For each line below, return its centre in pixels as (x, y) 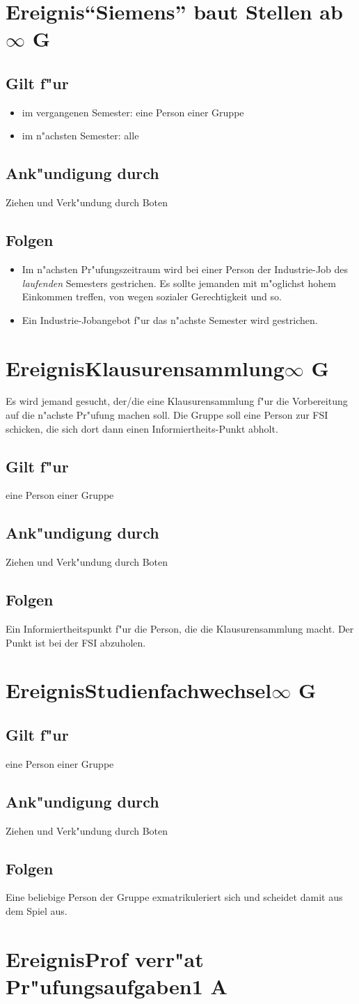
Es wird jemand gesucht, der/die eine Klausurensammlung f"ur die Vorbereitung (177, 401)
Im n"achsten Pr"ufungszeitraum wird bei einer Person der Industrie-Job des (185, 269)
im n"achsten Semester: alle (80, 136)
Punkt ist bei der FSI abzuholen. (76, 642)
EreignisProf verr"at (105, 958)
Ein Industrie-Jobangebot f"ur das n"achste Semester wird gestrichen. (170, 319)
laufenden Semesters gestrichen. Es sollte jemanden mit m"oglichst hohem (179, 283)
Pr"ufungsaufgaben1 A (117, 986)
